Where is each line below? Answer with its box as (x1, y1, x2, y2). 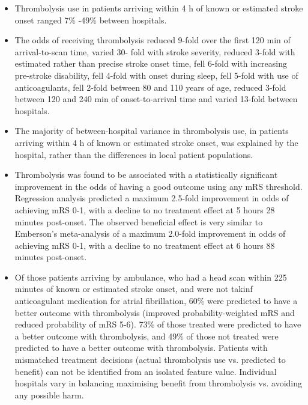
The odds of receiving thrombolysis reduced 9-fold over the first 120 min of (14, 34, 291, 46)
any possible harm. (14, 388, 84, 401)
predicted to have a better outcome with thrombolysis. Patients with (14, 341, 268, 354)
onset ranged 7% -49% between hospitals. (14, 13, 167, 26)
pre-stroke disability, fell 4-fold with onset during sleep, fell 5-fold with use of (14, 69, 298, 81)
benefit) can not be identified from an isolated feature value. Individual (14, 365, 277, 377)
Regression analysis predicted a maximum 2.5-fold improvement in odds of (14, 192, 289, 204)
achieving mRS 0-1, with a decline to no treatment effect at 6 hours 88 (14, 239, 275, 251)
